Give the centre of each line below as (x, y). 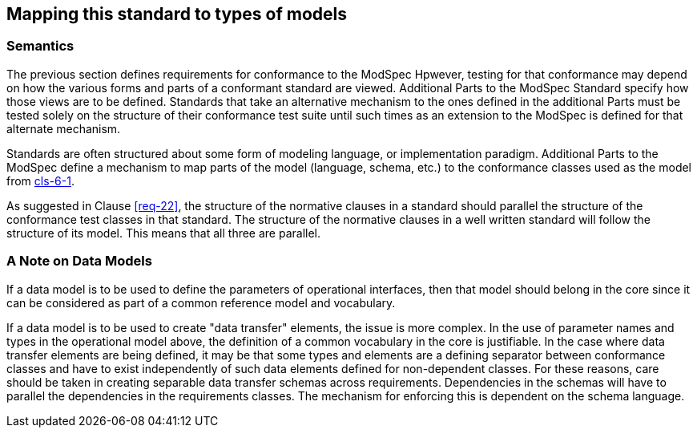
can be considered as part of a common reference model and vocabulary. (201, 302)
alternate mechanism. (64, 128)
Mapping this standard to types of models (177, 14)
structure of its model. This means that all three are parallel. (164, 233)
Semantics (40, 46)
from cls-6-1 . (40, 180)
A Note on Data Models (79, 261)
